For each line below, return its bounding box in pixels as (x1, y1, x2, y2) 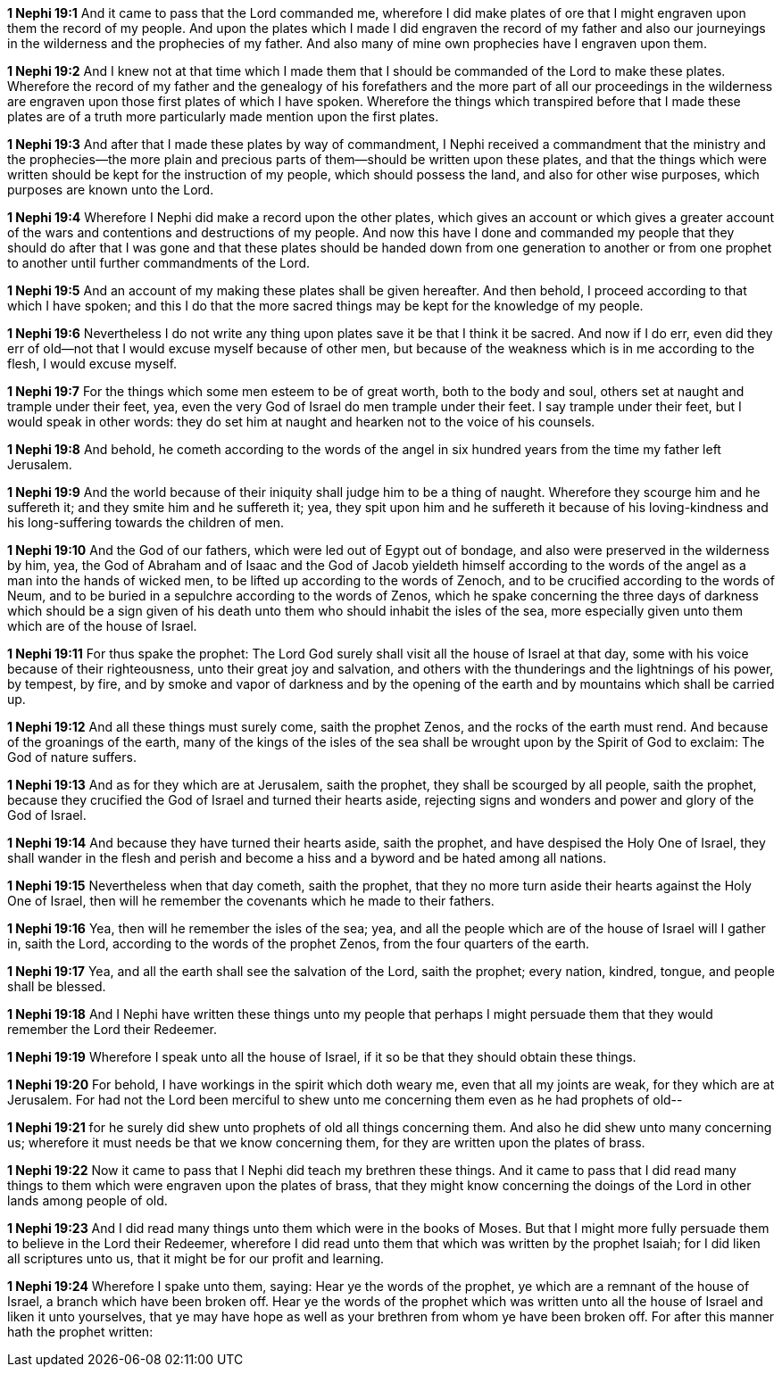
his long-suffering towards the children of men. (7, 515, 284, 530)
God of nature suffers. (7, 749, 137, 765)
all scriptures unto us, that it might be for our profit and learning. (7, 1251, 385, 1266)
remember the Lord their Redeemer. (7, 1022, 217, 1037)
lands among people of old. (7, 1193, 168, 1208)
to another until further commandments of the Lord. (7, 255, 311, 270)
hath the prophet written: (7, 1324, 154, 1339)
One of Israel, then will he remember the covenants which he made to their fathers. (7, 893, 495, 908)
